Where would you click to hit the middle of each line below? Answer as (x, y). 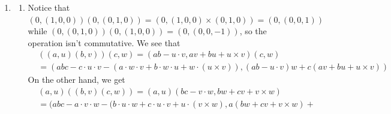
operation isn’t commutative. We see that (104, 42)
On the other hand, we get (76, 79)
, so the (253, 31)
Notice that (49, 7)
